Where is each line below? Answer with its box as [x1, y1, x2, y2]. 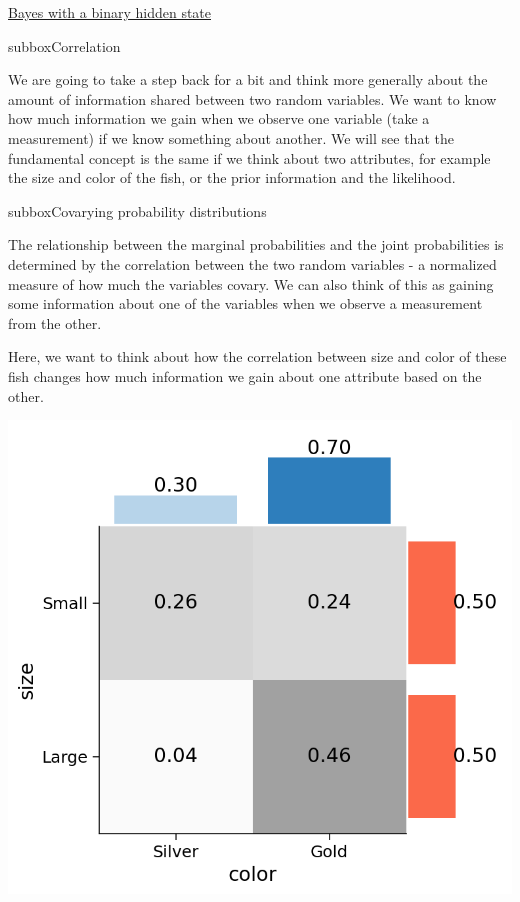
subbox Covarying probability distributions [8, 200, 267, 221]
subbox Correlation [8, 35, 121, 56]
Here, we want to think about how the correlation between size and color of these [8, 346, 507, 367]
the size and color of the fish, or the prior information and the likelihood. [8, 167, 456, 188]
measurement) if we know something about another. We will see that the [8, 127, 454, 148]
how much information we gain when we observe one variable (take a [8, 108, 430, 129]
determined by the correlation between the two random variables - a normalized [8, 253, 497, 274]
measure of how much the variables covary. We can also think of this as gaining [8, 273, 494, 294]
